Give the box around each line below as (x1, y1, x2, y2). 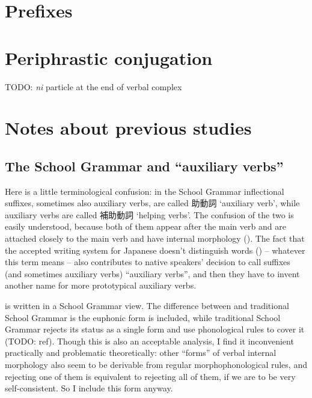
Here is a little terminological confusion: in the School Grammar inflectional (5, 185, 284, 197)
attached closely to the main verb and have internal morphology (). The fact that (5, 232, 305, 245)
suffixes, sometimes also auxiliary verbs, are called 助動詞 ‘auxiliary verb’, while (5, 197, 300, 209)
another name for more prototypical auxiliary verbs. (5, 279, 197, 292)
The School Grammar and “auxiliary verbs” (5, 156, 284, 175)
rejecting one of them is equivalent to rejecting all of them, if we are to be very (5, 370, 296, 382)
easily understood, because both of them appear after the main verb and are (5, 220, 286, 233)
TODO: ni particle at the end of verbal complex (5, 80, 182, 93)
